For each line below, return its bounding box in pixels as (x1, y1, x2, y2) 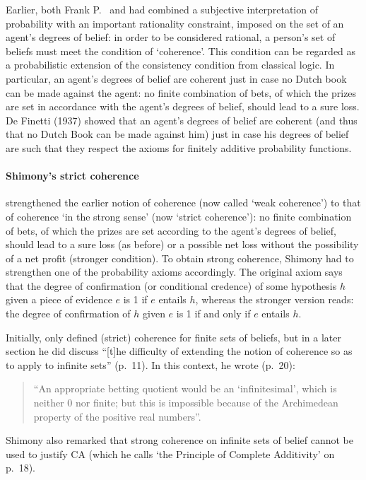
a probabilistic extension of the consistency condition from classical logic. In (6, 57, 335, 72)
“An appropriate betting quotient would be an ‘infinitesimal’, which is (33, 381, 337, 396)
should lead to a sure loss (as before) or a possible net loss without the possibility (6, 237, 359, 252)
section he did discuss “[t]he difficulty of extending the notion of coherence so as (6, 344, 353, 358)
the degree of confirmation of (6, 306, 131, 321)
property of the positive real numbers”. (33, 409, 201, 423)
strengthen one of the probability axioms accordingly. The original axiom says (6, 264, 343, 279)
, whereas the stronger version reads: (195, 292, 354, 307)
